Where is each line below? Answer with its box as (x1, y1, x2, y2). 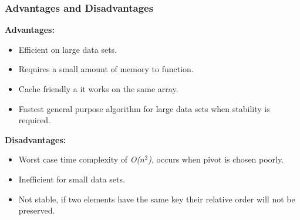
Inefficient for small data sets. (18, 172, 125, 185)
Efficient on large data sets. (18, 43, 117, 55)
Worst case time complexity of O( (18, 153, 140, 165)
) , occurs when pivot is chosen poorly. (148, 153, 284, 165)
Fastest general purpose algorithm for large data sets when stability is (18, 102, 270, 114)
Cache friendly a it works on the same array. (18, 83, 178, 94)
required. (18, 114, 50, 126)
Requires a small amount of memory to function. (18, 63, 194, 75)
